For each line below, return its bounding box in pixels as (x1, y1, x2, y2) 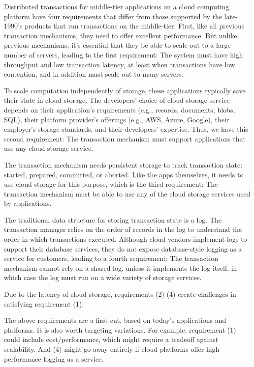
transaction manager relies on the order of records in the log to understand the (4, 224, 242, 234)
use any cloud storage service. (4, 143, 94, 153)
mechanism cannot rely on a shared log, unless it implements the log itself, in (4, 262, 237, 273)
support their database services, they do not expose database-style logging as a (4, 243, 242, 254)
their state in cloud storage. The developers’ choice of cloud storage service (4, 95, 230, 105)
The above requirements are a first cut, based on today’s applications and (4, 315, 226, 325)
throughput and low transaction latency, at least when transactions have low (4, 59, 235, 69)
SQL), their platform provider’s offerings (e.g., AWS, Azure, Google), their (4, 114, 229, 124)
